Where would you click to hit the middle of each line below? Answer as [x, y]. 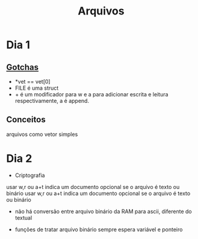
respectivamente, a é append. [52, 101]
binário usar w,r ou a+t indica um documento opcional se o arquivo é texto [98, 193]
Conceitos [26, 119]
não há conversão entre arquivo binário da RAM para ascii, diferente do [103, 211]
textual [23, 217]
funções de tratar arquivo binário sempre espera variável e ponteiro [99, 229]
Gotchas [23, 67]
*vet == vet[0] [32, 82]
